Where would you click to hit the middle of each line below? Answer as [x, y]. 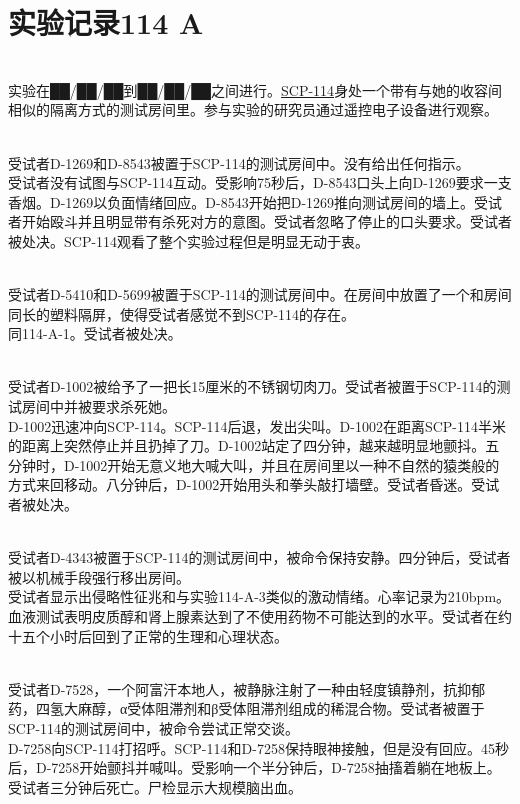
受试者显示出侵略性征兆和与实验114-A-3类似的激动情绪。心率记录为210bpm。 [259, 596]
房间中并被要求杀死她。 [98, 406]
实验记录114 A [106, 22]
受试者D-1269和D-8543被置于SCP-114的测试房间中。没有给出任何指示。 [239, 162]
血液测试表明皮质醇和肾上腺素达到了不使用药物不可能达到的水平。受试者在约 [260, 615]
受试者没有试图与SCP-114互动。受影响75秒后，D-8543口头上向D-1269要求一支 [260, 182]
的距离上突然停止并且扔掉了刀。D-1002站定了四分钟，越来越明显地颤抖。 [247, 445]
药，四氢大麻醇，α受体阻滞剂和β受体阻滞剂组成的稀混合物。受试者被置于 [246, 708]
